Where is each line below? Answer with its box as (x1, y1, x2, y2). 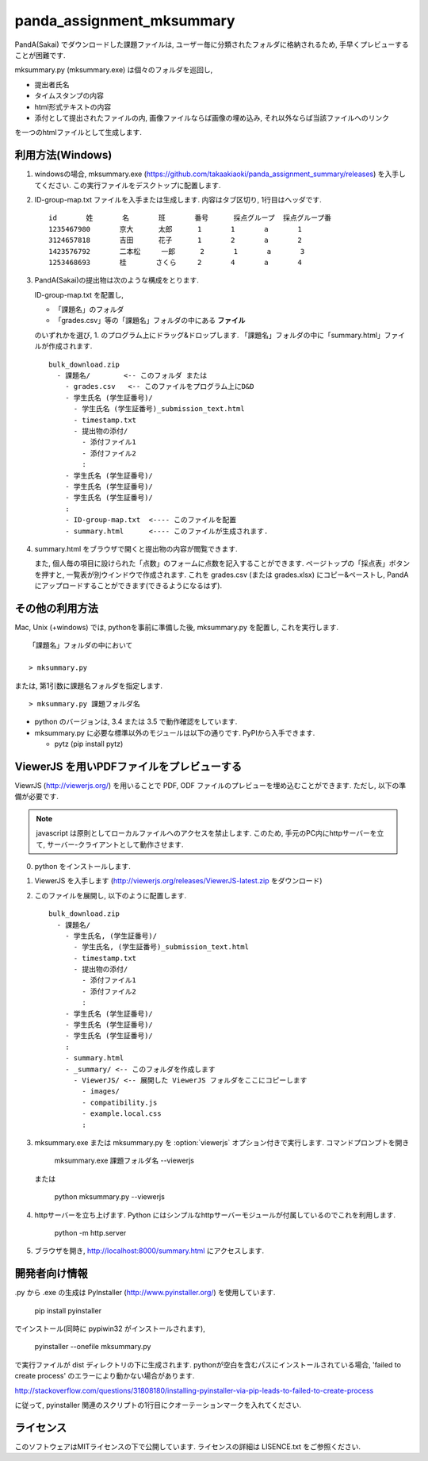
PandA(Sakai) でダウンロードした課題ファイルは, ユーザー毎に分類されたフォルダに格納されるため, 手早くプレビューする (14, 40, 409, 49)
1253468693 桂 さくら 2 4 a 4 (48, 258, 303, 267)
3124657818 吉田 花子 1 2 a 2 (48, 236, 303, 245)
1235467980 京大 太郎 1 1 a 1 (48, 225, 303, 233)
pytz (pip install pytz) (54, 739, 124, 749)
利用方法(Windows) (14, 148, 113, 162)
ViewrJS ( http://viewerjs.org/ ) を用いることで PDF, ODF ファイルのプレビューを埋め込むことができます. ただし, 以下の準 (14, 781, 407, 790)
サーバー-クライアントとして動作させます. (46, 840, 184, 849)
